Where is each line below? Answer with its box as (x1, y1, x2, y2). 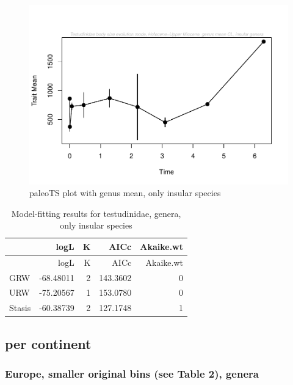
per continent (5, 334, 92, 353)
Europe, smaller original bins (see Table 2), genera (5, 366, 259, 381)
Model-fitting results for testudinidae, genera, (11, 207, 181, 219)
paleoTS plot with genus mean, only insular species (29, 186, 221, 199)
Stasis (9, 301, 31, 314)
